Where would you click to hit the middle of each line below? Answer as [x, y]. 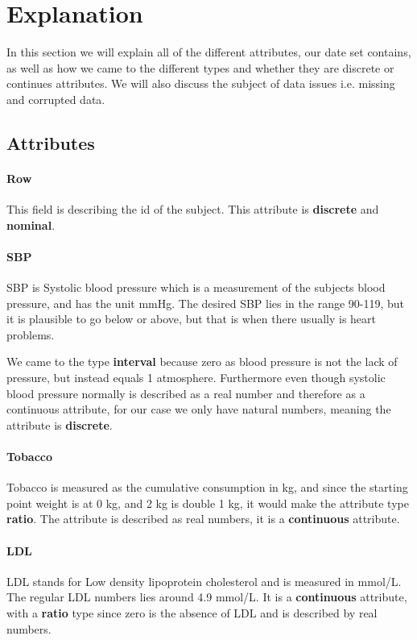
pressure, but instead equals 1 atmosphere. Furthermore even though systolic [196, 378]
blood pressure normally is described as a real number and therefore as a [186, 393]
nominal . [31, 224]
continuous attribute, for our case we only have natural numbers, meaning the [199, 409]
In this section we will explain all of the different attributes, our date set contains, [209, 52]
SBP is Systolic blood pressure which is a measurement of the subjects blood [196, 287]
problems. [31, 334]
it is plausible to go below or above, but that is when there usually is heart [192, 319]
